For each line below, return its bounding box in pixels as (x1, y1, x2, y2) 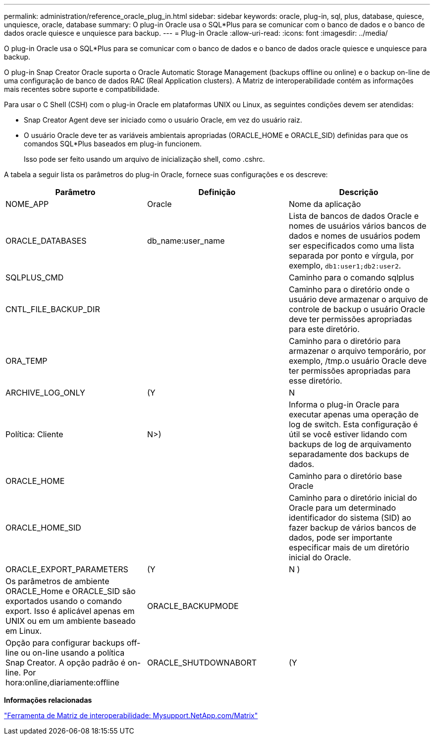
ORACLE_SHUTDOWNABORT (147, 658, 257, 668)
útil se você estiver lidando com (288, 429, 407, 439)
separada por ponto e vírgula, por (288, 251, 414, 261)
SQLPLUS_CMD (5, 272, 64, 282)
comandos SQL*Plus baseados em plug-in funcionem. (24, 139, 202, 148)
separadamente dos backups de (288, 449, 409, 459)
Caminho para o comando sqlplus (288, 272, 414, 282)
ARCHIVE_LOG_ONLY (5, 388, 85, 398)
